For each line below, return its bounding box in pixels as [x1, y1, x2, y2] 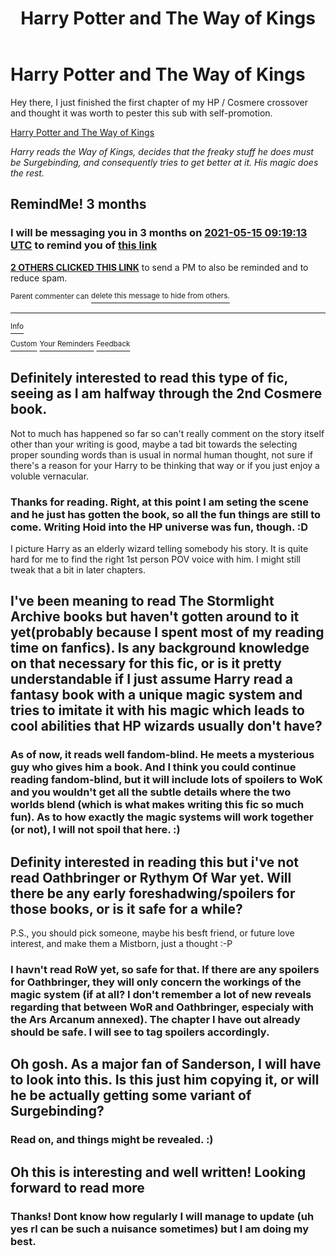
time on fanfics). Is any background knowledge [10, 640, 310, 657]
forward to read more [10, 1179, 145, 1196]
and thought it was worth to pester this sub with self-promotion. [10, 107, 273, 119]
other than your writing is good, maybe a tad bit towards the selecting [10, 438, 298, 450]
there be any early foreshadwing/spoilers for [10, 885, 296, 902]
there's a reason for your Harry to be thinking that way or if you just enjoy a [10, 459, 320, 471]
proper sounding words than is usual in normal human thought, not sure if [10, 448, 313, 461]
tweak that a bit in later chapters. [10, 564, 146, 576]
